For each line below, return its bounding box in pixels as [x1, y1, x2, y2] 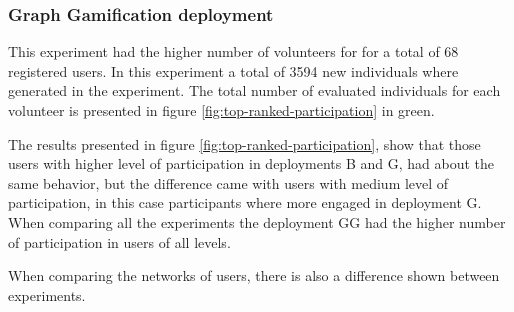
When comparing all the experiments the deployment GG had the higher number [8, 211, 506, 232]
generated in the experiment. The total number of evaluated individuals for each [8, 80, 501, 101]
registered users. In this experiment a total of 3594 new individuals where [8, 60, 459, 81]
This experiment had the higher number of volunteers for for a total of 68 [8, 41, 459, 62]
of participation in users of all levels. [8, 231, 231, 252]
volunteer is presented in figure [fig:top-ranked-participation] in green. [8, 100, 435, 120]
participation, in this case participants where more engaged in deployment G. [8, 192, 482, 213]
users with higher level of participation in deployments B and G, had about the [8, 153, 495, 174]
